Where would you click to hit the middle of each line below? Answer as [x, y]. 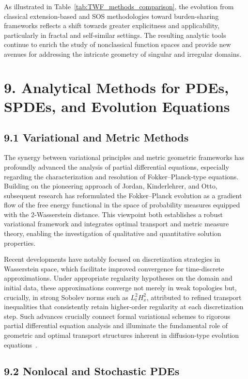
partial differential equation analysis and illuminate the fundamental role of [116, 325]
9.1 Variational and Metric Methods [96, 137]
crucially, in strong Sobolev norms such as [66, 297]
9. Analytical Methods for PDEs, [116, 87]
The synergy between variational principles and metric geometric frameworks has [124, 157]
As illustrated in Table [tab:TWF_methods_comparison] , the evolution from [119, 6]
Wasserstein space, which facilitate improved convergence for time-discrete [114, 268]
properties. [20, 243]
